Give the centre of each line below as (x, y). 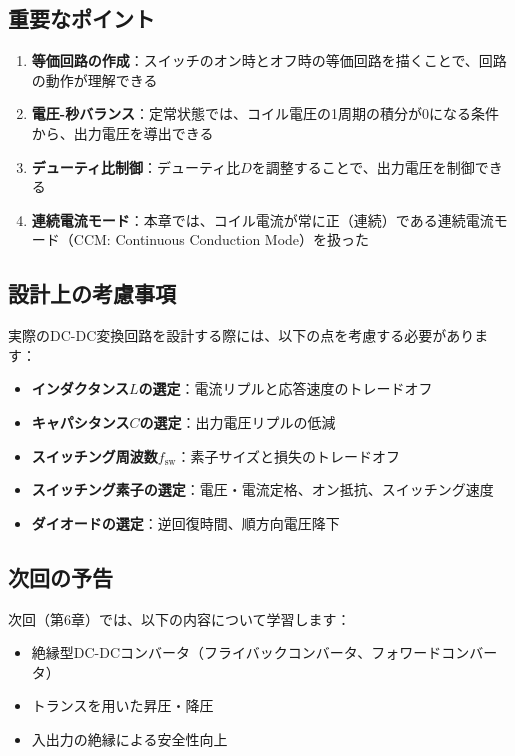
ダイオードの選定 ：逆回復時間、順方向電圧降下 (185, 522)
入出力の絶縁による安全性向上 (129, 738)
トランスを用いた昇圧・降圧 (122, 705)
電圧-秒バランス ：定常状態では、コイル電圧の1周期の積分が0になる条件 (265, 113)
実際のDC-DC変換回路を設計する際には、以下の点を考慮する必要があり (241, 335)
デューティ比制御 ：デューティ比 (136, 166)
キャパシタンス (80, 421)
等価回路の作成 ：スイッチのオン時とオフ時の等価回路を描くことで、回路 (269, 60)
